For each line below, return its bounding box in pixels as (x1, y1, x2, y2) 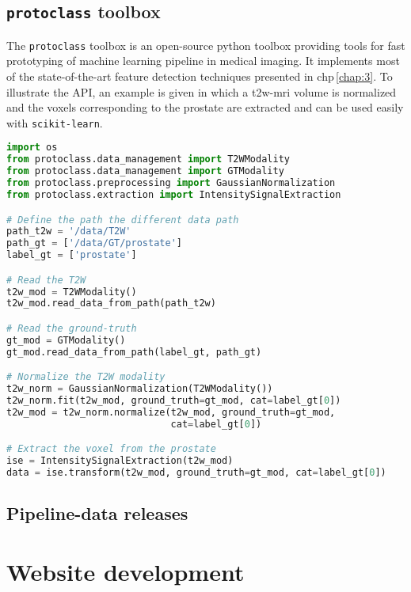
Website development (6, 555, 245, 587)
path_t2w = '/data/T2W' (6, 226, 131, 237)
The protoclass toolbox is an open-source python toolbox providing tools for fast (6, 36, 405, 53)
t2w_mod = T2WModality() (6, 286, 137, 298)
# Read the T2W (6, 274, 86, 286)
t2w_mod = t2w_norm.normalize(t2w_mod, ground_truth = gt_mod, (6, 406, 336, 418)
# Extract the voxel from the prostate (6, 443, 216, 455)
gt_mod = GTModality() (6, 334, 126, 346)
